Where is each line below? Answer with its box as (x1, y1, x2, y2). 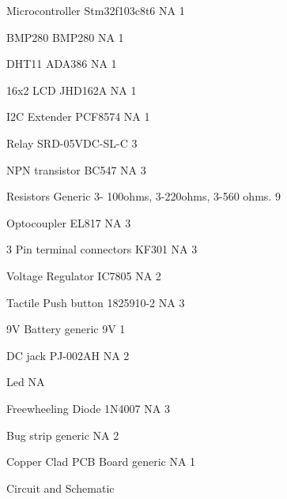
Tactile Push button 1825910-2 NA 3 (6, 294, 185, 310)
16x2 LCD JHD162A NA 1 (6, 81, 137, 98)
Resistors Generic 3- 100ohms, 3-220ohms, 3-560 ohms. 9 (6, 188, 281, 204)
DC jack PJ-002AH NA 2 (6, 347, 130, 363)
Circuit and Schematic (6, 479, 115, 496)
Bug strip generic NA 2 (6, 426, 119, 443)
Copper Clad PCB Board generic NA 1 (6, 453, 196, 470)
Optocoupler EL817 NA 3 (6, 214, 131, 231)
